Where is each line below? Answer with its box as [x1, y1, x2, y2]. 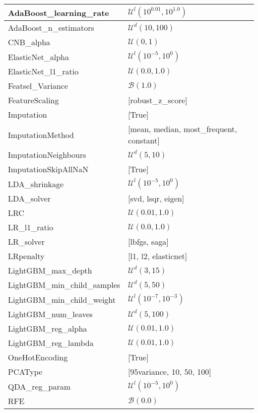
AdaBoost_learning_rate [8, 6, 109, 18]
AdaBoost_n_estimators [8, 22, 94, 33]
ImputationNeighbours [8, 149, 86, 160]
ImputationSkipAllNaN [8, 163, 89, 175]
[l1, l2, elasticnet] [128, 250, 188, 262]
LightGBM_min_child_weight [8, 293, 116, 305]
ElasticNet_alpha [8, 51, 69, 63]
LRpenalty [8, 250, 45, 262]
